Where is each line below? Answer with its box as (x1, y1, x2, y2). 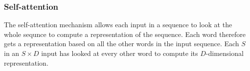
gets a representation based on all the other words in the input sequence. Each (4, 38, 239, 49)
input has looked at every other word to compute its (41, 48, 198, 58)
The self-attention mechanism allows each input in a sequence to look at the (4, 19, 232, 30)
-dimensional (205, 48, 244, 58)
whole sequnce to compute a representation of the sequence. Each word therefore (4, 29, 246, 39)
